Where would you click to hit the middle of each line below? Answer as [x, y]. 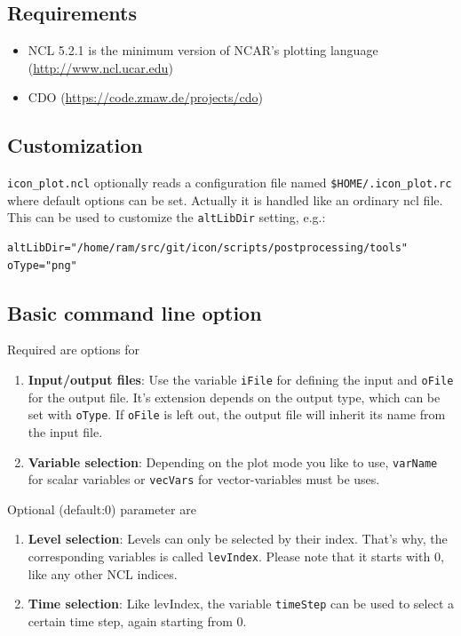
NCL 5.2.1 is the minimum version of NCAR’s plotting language [203, 50]
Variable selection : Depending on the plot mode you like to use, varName [233, 461]
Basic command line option [135, 312]
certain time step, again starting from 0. [137, 620]
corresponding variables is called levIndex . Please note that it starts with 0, [236, 556]
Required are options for [73, 350]
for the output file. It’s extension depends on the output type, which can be [234, 397]
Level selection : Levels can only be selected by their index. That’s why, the [238, 539]
